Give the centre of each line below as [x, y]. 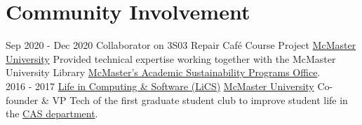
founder [22, 100]
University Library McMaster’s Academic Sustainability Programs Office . [163, 72]
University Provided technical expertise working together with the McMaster [171, 58]
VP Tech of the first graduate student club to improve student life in [200, 100]
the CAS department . [52, 113]
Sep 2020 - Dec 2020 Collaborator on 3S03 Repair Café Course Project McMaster [181, 45]
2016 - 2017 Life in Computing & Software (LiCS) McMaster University [160, 86]
